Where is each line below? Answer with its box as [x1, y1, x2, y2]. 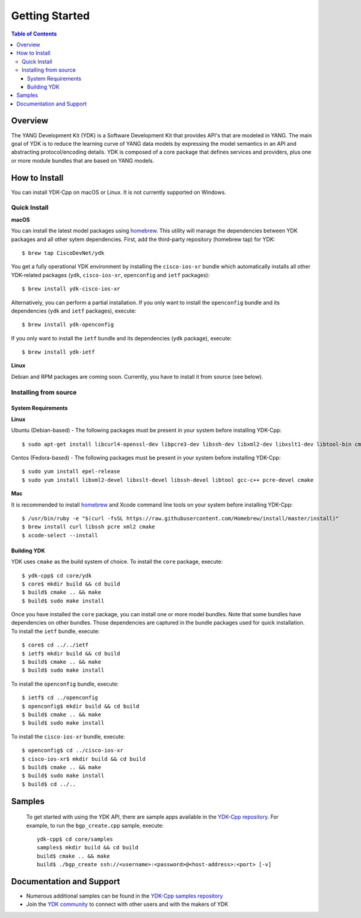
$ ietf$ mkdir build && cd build [22, 650, 120, 657]
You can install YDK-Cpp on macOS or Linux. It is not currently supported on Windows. [11, 189, 227, 196]
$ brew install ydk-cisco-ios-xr [22, 286, 120, 292]
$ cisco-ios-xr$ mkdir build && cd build [22, 755, 146, 762]
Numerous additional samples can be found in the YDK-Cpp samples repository [26, 892, 223, 899]
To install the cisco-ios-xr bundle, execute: [11, 732, 126, 740]
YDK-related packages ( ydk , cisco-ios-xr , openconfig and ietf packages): [11, 271, 210, 278]
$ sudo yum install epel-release [22, 468, 120, 475]
